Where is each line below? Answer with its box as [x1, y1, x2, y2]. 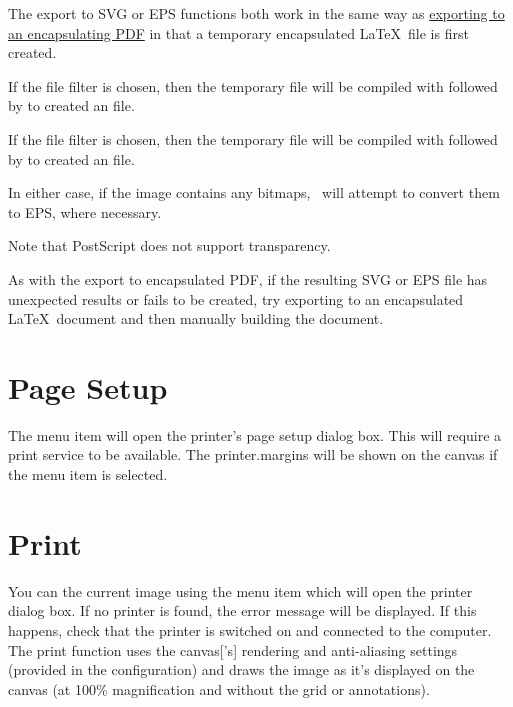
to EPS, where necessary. [8, 201, 162, 222]
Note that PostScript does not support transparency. [8, 235, 331, 256]
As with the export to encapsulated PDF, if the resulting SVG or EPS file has [8, 268, 488, 289]
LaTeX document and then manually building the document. [8, 308, 384, 329]
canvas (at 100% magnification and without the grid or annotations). [8, 678, 430, 699]
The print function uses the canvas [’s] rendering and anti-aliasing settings [8, 639, 458, 660]
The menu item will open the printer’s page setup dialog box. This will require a [8, 424, 502, 445]
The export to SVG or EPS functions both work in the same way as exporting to [8, 3, 505, 23]
